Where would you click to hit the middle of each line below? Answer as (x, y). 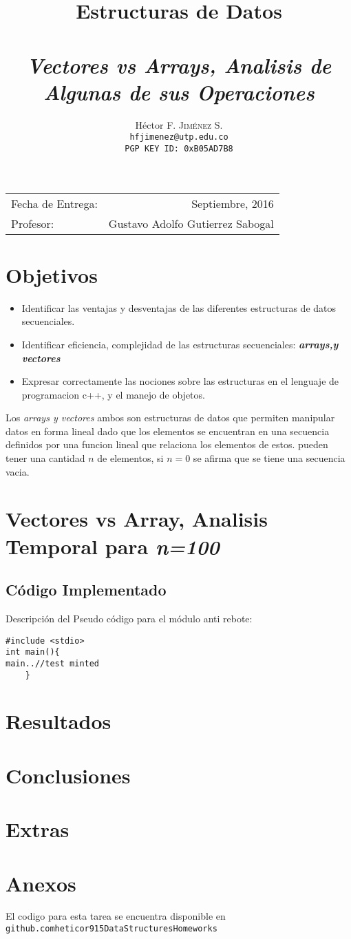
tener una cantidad (45, 458)
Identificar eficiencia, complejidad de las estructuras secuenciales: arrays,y (180, 344)
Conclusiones (68, 775)
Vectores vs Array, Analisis (137, 519)
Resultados (58, 721)
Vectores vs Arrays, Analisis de (179, 65)
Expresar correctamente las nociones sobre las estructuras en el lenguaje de (180, 381)
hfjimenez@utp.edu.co (179, 137)
